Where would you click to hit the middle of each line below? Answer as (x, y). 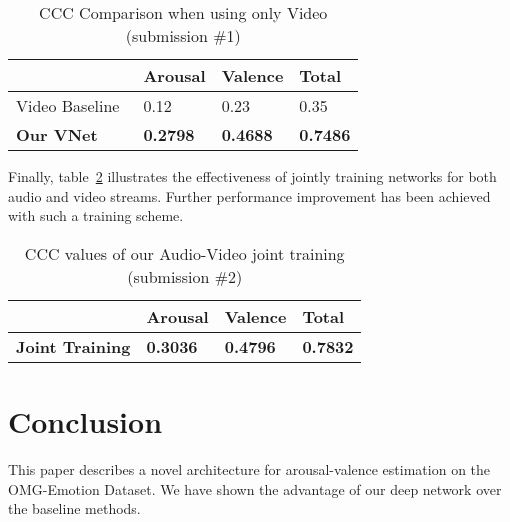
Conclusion (85, 420)
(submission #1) (183, 35)
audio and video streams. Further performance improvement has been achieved (249, 195)
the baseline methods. (74, 508)
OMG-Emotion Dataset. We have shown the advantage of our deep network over (255, 488)
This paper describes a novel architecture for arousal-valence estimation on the (249, 468)
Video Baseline (68, 105)
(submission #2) (185, 276)
